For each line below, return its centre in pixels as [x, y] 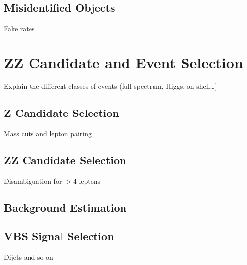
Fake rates [19, 28]
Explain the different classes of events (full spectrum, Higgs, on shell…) [111, 86]
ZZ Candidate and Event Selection [123, 62]
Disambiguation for [33, 180]
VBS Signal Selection [59, 236]
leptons [90, 180]
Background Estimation [65, 207]
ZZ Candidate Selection [65, 160]
